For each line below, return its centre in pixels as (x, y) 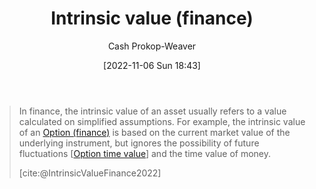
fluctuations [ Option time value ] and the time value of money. (144, 153)
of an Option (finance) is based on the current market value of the (154, 132)
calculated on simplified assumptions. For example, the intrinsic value (162, 121)
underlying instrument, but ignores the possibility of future (139, 143)
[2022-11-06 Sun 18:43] (152, 65)
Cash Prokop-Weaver (152, 46)
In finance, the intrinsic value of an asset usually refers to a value (152, 111)
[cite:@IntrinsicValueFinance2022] (90, 173)
